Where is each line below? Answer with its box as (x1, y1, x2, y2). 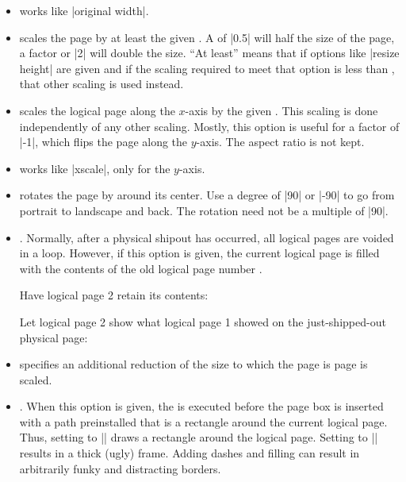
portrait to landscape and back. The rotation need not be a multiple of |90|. (19, 202, 389, 218)
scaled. (19, 371, 52, 388)
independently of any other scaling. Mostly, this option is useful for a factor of (19, 118, 400, 134)
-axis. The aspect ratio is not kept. (196, 133, 365, 150)
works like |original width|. (19, 2, 149, 18)
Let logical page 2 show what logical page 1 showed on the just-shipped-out (19, 313, 386, 330)
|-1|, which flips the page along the (19, 133, 188, 150)
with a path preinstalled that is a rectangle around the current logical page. (19, 413, 388, 430)
